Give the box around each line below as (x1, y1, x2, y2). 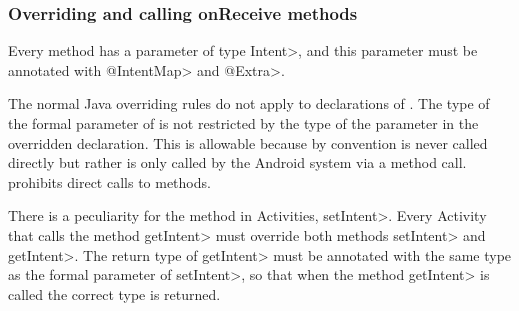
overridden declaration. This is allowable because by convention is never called (8, 132, 488, 153)
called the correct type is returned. (8, 283, 221, 304)
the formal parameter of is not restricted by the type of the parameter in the (8, 113, 479, 133)
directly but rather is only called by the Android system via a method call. (8, 152, 467, 173)
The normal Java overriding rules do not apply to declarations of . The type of (8, 93, 490, 114)
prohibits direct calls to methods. (8, 171, 211, 192)
